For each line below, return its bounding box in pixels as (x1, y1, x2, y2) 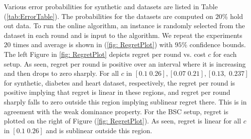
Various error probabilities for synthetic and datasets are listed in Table (4, 1, 218, 11)
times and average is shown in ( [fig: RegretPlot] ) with (13, 39, 173, 50)
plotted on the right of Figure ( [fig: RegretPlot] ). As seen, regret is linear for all (4, 116, 241, 126)
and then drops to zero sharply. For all (4, 68, 119, 78)
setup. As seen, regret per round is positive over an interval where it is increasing (4, 58, 246, 69)
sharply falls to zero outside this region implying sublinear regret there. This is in (4, 96, 247, 106)
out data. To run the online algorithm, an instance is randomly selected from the (4, 20, 245, 31)
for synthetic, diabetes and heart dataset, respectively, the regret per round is (4, 77, 235, 87)
